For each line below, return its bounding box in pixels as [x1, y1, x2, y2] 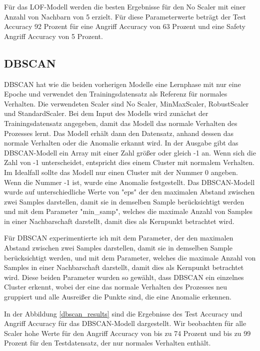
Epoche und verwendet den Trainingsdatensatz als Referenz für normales [4, 88, 227, 99]
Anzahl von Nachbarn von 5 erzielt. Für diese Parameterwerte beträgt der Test [4, 11, 246, 21]
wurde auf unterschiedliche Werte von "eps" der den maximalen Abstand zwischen [4, 186, 255, 197]
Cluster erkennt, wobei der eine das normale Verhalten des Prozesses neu [4, 281, 227, 292]
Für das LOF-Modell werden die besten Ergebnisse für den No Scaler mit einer [4, 1, 246, 11]
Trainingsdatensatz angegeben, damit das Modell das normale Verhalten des [4, 117, 237, 128]
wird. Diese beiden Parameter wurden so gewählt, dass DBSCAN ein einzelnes [4, 271, 244, 282]
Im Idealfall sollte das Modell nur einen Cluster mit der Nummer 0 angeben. [4, 166, 238, 177]
